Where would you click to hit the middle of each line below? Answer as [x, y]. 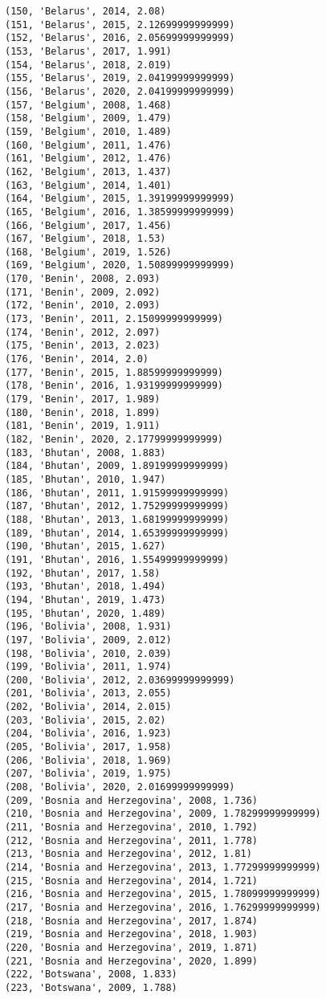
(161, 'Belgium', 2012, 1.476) [88, 159]
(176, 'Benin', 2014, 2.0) [77, 359]
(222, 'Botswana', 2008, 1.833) [91, 975]
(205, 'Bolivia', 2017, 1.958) [88, 747]
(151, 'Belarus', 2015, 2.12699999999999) [120, 24]
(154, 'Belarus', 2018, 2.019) [88, 65]
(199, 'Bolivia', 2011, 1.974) [88, 667]
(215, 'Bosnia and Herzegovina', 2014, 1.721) [131, 881]
